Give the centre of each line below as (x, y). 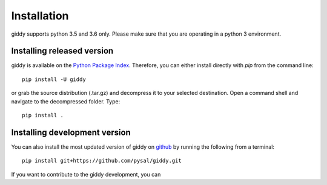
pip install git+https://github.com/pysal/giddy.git (102, 161)
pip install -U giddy (54, 79)
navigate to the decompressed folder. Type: (66, 101)
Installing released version (62, 51)
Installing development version (71, 132)
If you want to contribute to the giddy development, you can (86, 174)
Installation (40, 16)
